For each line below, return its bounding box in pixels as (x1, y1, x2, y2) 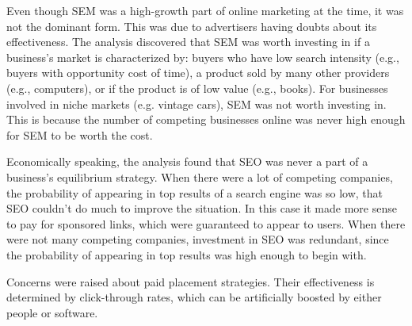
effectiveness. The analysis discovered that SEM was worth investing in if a (6, 33, 370, 50)
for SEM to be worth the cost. (6, 126, 153, 143)
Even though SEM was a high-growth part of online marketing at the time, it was (6, 2, 404, 18)
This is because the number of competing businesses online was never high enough (6, 111, 406, 128)
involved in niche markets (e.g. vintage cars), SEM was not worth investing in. (6, 95, 387, 112)
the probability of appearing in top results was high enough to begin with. (6, 246, 367, 263)
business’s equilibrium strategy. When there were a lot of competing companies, (6, 168, 393, 185)
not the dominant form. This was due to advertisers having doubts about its (6, 17, 377, 34)
